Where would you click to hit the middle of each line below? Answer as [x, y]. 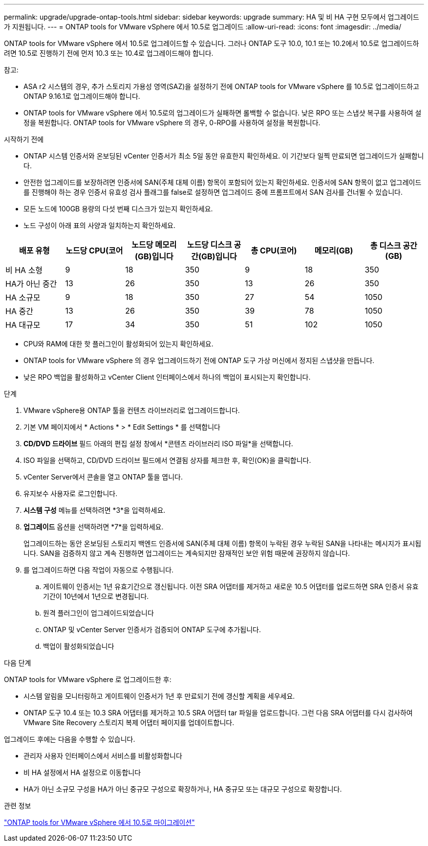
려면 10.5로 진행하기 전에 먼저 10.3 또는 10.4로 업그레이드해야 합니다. [109, 53]
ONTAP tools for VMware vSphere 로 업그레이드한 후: [88, 679]
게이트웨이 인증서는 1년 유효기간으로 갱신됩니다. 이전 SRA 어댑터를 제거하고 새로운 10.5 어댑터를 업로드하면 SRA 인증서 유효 [231, 586]
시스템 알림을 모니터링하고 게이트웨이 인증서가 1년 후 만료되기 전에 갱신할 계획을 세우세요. [159, 696]
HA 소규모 [23, 297]
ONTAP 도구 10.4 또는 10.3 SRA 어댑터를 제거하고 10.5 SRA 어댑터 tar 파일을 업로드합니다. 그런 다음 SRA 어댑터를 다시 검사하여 [218, 713]
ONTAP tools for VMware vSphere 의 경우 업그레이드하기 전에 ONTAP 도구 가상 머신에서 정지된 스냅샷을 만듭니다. [199, 360]
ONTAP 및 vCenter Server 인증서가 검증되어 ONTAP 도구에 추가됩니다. [152, 629]
